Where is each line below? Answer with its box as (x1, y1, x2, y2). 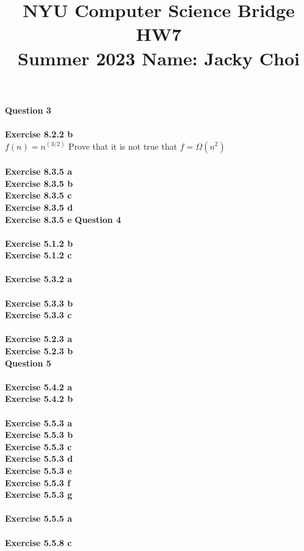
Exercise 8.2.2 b (5, 127, 73, 140)
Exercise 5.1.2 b (5, 236, 73, 249)
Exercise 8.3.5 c (5, 189, 72, 202)
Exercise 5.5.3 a (5, 416, 73, 429)
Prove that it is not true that (68, 139, 178, 152)
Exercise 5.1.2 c (5, 249, 72, 261)
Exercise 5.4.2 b (5, 392, 73, 405)
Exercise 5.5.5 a (5, 512, 73, 525)
